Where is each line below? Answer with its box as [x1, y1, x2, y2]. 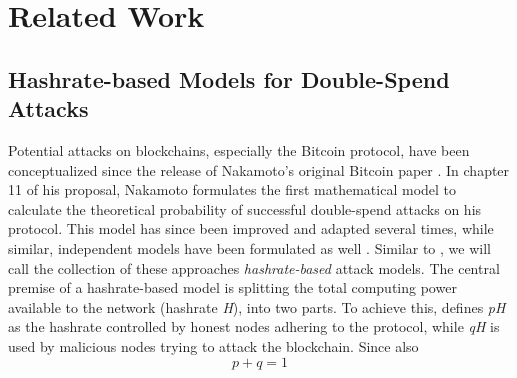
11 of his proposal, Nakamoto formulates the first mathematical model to [8, 179, 457, 200]
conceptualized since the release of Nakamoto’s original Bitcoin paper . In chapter [8, 159, 510, 180]
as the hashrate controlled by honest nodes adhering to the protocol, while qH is [8, 316, 500, 337]
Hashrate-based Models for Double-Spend [8, 63, 450, 94]
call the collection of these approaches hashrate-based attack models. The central [8, 257, 500, 278]
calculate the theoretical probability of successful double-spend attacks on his [8, 198, 482, 219]
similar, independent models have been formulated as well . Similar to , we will [8, 237, 491, 258]
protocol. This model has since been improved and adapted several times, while [8, 218, 494, 239]
